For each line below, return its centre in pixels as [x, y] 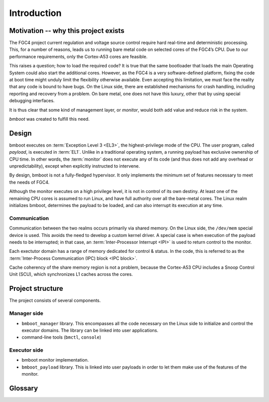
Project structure [36, 289]
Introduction [35, 13]
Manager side [26, 313]
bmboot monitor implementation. [55, 360]
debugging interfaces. [32, 101]
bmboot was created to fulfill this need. [49, 119]
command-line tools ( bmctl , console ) [62, 337]
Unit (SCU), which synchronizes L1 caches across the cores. [71, 274]
